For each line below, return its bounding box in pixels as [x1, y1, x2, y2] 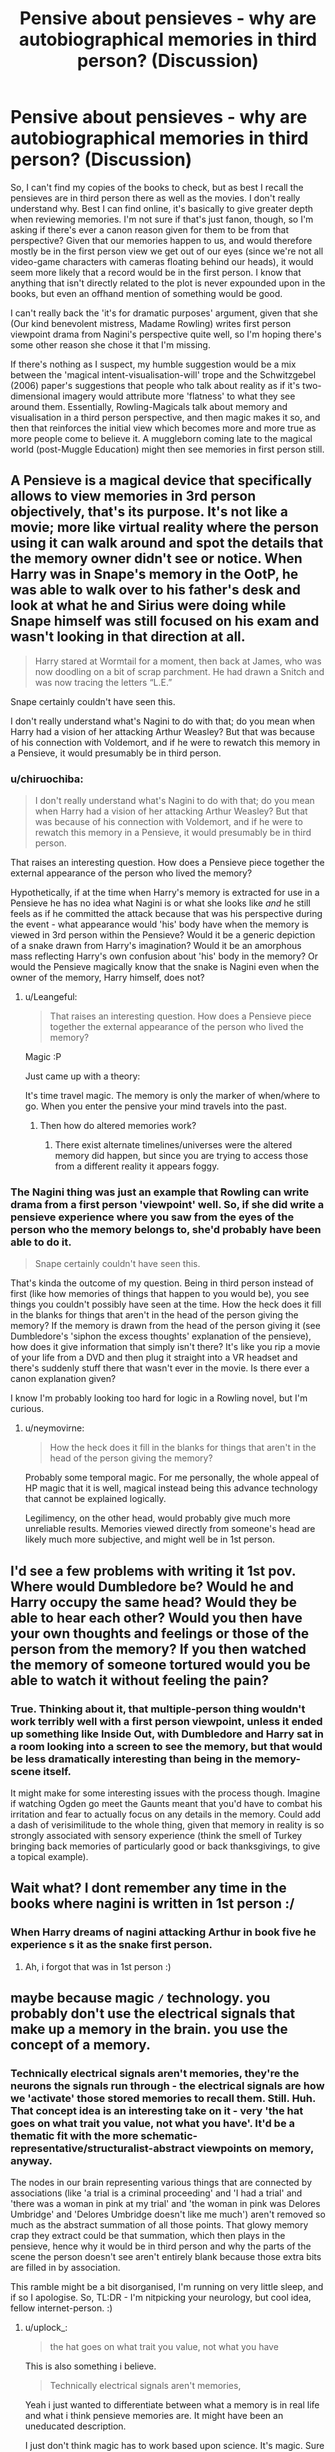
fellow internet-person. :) [10, 2302, 113, 2314]
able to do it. [10, 1235, 72, 1249]
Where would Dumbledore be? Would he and [10, 1578, 294, 1595]
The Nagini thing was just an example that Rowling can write [10, 1185, 310, 1199]
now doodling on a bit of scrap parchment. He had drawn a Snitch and [34, 665, 325, 677]
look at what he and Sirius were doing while [10, 597, 287, 614]
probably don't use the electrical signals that [10, 2005, 296, 2022]
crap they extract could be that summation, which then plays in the [10, 2230, 286, 2242]
